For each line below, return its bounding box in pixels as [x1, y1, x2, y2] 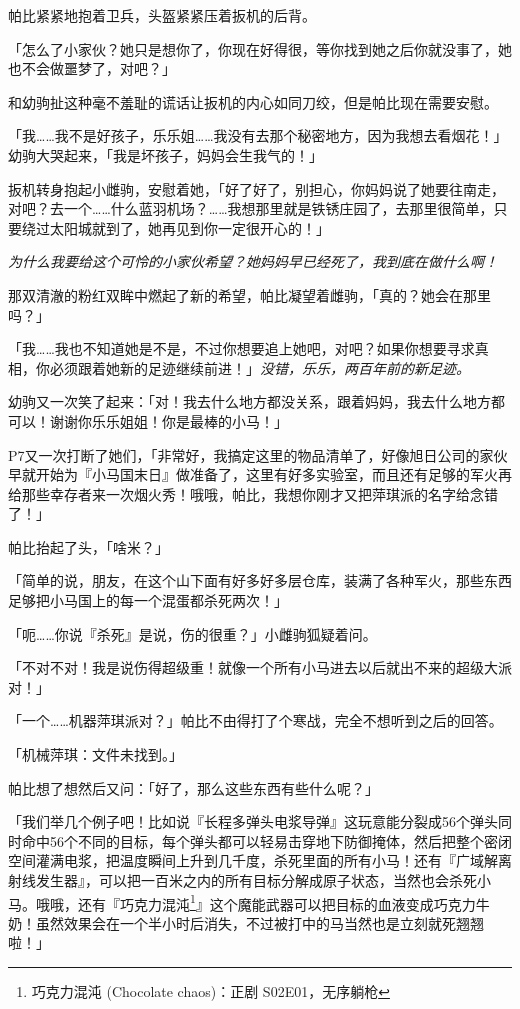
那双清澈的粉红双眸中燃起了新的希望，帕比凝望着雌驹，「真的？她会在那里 [8, 284, 491, 305]
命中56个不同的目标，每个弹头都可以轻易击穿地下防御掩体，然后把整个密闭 [21, 830, 512, 851]
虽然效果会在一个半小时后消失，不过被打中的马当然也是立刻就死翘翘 [35, 912, 484, 933]
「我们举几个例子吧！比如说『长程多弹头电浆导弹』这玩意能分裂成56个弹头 [8, 811, 498, 832]
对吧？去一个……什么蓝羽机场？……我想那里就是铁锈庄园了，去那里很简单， [8, 198, 494, 219]
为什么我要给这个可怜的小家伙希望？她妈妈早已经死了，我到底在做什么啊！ [8, 251, 498, 272]
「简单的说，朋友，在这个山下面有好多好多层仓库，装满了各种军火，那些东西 [8, 570, 512, 591]
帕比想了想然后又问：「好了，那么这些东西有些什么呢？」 [8, 777, 379, 798]
